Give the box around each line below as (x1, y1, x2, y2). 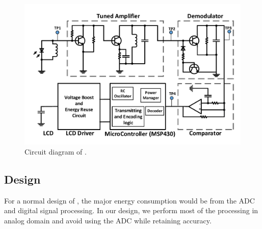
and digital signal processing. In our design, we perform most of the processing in (4, 205, 258, 216)
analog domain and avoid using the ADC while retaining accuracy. (4, 215, 212, 225)
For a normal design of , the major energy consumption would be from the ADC (4, 195, 255, 206)
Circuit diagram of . (24, 146, 87, 157)
